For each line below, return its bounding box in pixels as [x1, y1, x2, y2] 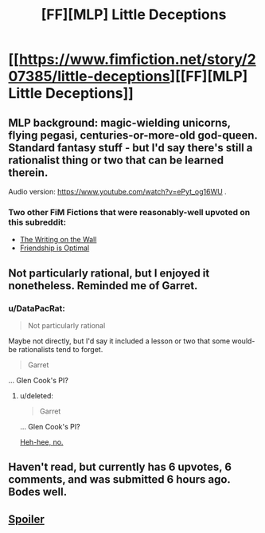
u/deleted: [19, 390, 54, 400]
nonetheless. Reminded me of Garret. [8, 279, 198, 292]
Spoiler [8, 512, 45, 526]
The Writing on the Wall [19, 235, 97, 245]
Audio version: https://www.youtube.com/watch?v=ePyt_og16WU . [8, 187, 227, 196]
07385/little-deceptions [8, 68, 170, 85]
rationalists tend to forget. [18, 344, 103, 354]
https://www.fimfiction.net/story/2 [18, 50, 256, 69]
